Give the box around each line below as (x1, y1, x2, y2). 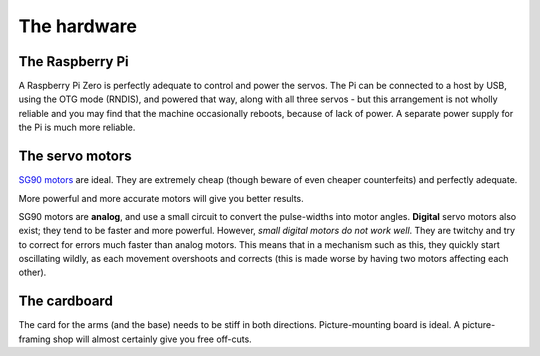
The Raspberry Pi (18, 53, 129, 70)
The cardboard (18, 293, 114, 310)
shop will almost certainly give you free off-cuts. (52, 333, 252, 345)
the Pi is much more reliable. (18, 121, 136, 134)
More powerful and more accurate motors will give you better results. (18, 192, 304, 204)
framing (18, 333, 51, 345)
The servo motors (18, 148, 132, 165)
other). (18, 266, 47, 279)
